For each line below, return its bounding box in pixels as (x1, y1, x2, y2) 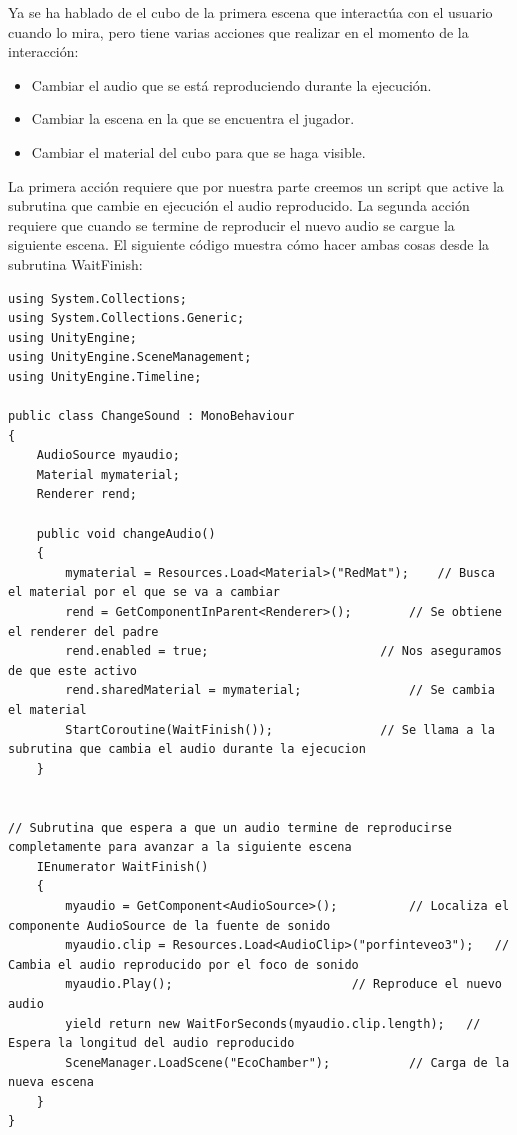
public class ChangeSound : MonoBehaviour (8, 409, 295, 424)
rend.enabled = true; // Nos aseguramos (65, 644, 502, 659)
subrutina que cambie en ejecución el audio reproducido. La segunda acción (8, 195, 470, 216)
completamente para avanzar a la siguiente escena (8, 840, 352, 855)
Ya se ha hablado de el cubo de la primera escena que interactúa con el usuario (8, 2, 493, 22)
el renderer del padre (8, 624, 159, 639)
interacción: (8, 41, 79, 62)
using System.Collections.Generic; (8, 311, 245, 326)
